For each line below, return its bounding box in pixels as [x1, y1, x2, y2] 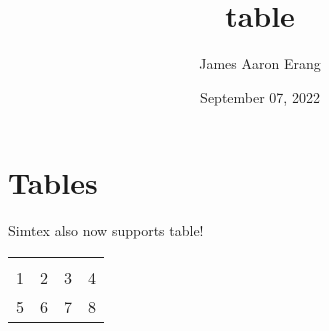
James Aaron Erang [199, 53, 321, 74]
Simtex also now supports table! [8, 220, 204, 241]
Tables [8, 162, 98, 203]
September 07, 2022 [200, 86, 320, 107]
